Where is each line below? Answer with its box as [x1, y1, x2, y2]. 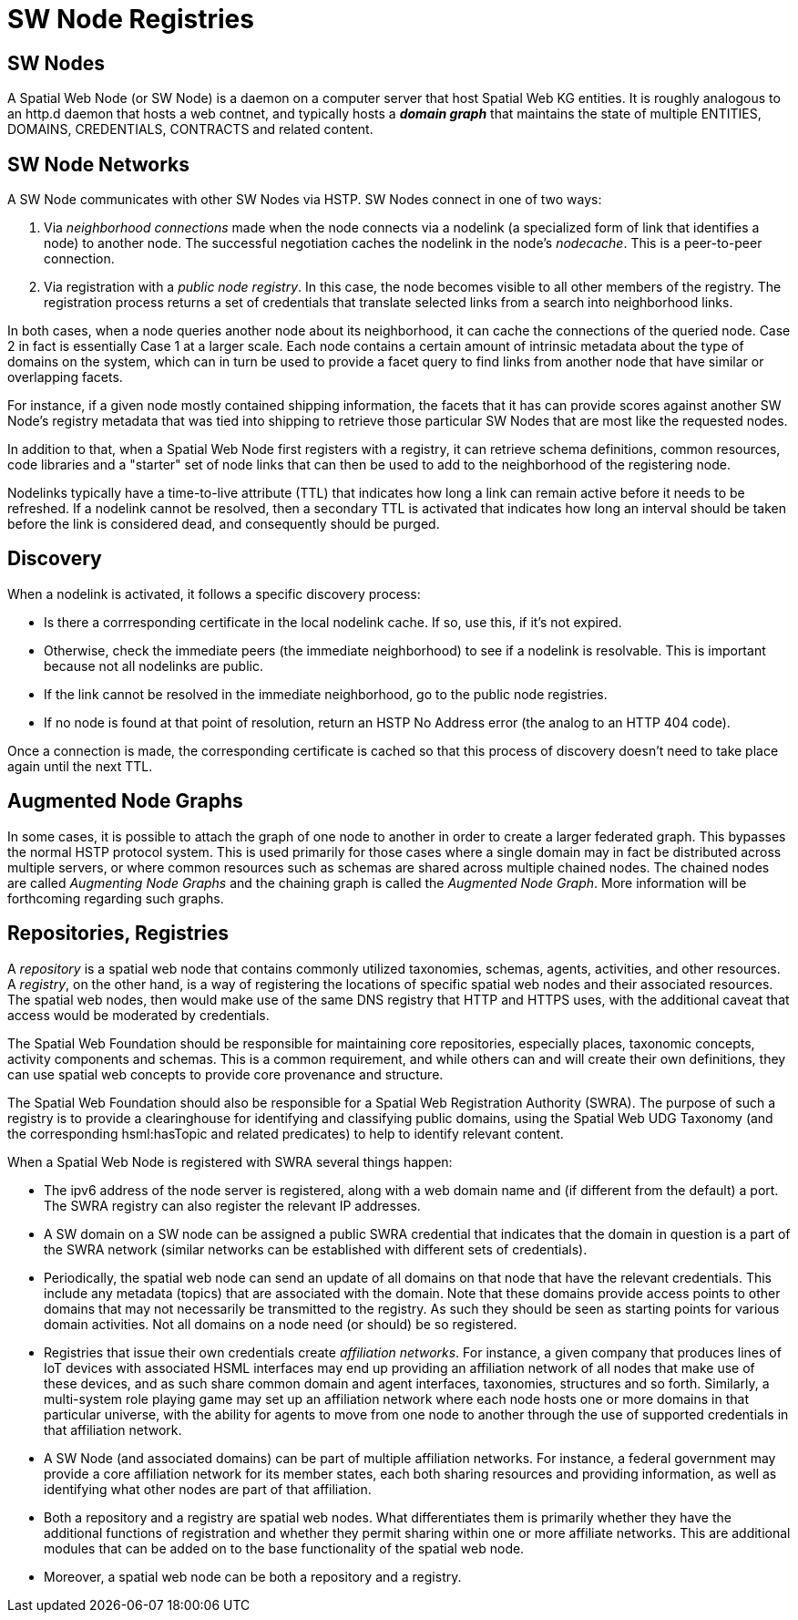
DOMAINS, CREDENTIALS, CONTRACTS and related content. [7, 121, 373, 138]
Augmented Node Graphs [7, 789, 243, 813]
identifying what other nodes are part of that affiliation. [44, 1481, 372, 1497]
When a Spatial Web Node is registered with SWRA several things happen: [7, 1153, 453, 1170]
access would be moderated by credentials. [7, 1006, 270, 1023]
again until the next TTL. [7, 758, 153, 774]
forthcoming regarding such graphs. [7, 890, 224, 906]
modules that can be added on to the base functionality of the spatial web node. [44, 1540, 525, 1556]
